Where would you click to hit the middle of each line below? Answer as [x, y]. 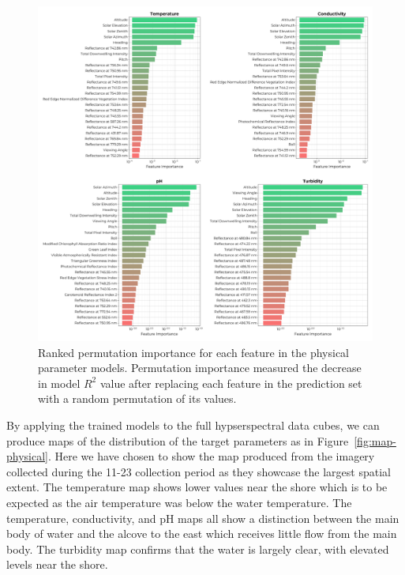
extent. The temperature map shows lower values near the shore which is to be [197, 487]
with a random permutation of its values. [137, 398]
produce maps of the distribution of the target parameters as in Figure [178, 440]
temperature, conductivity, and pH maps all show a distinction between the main [203, 518]
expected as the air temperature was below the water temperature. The [179, 502]
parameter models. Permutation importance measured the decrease [200, 368]
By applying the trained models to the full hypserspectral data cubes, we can [193, 425]
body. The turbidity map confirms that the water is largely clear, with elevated [198, 549]
